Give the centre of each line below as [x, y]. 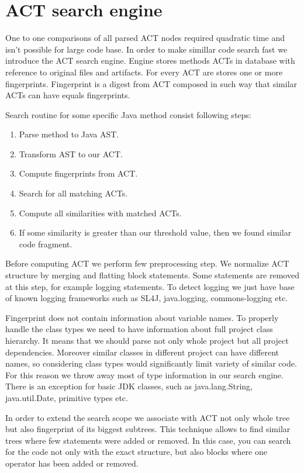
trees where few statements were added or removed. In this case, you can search [148, 440]
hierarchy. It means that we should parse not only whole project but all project [147, 340]
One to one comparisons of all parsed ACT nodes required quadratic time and [145, 38]
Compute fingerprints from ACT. [78, 173]
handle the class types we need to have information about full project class [139, 329]
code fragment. [46, 244]
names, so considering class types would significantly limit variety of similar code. [151, 363]
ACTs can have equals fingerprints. [68, 95]
